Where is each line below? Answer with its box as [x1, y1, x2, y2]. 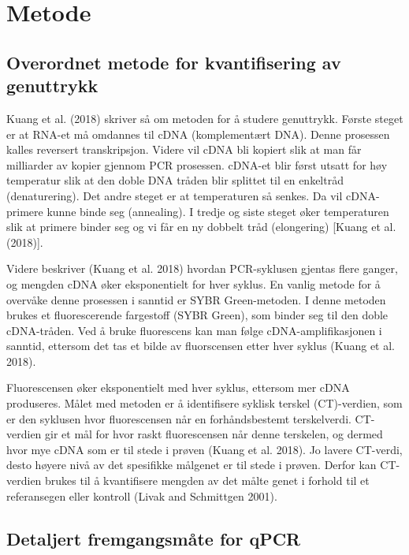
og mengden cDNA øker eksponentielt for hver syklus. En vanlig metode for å [6, 275, 381, 292]
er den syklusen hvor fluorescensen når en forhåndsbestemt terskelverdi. [6, 410, 351, 426]
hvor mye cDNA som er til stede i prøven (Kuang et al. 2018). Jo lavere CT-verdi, [6, 441, 403, 457]
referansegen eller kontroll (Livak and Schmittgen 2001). [6, 487, 277, 504]
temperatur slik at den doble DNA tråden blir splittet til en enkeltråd [6, 172, 344, 188]
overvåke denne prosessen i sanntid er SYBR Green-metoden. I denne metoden [6, 291, 386, 307]
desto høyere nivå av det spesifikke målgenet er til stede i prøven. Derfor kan [6, 456, 377, 473]
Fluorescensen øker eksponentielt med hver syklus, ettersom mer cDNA [6, 379, 350, 396]
